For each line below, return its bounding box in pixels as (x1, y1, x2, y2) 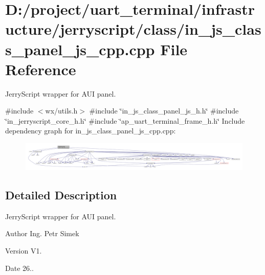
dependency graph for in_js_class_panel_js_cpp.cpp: (5, 125, 176, 136)
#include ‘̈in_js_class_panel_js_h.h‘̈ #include (89, 105, 239, 116)
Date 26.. (5, 262, 34, 273)
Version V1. (5, 245, 42, 256)
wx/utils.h (45, 105, 78, 116)
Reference (5, 58, 76, 79)
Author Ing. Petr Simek (5, 228, 79, 239)
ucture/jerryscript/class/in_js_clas (5, 18, 261, 39)
